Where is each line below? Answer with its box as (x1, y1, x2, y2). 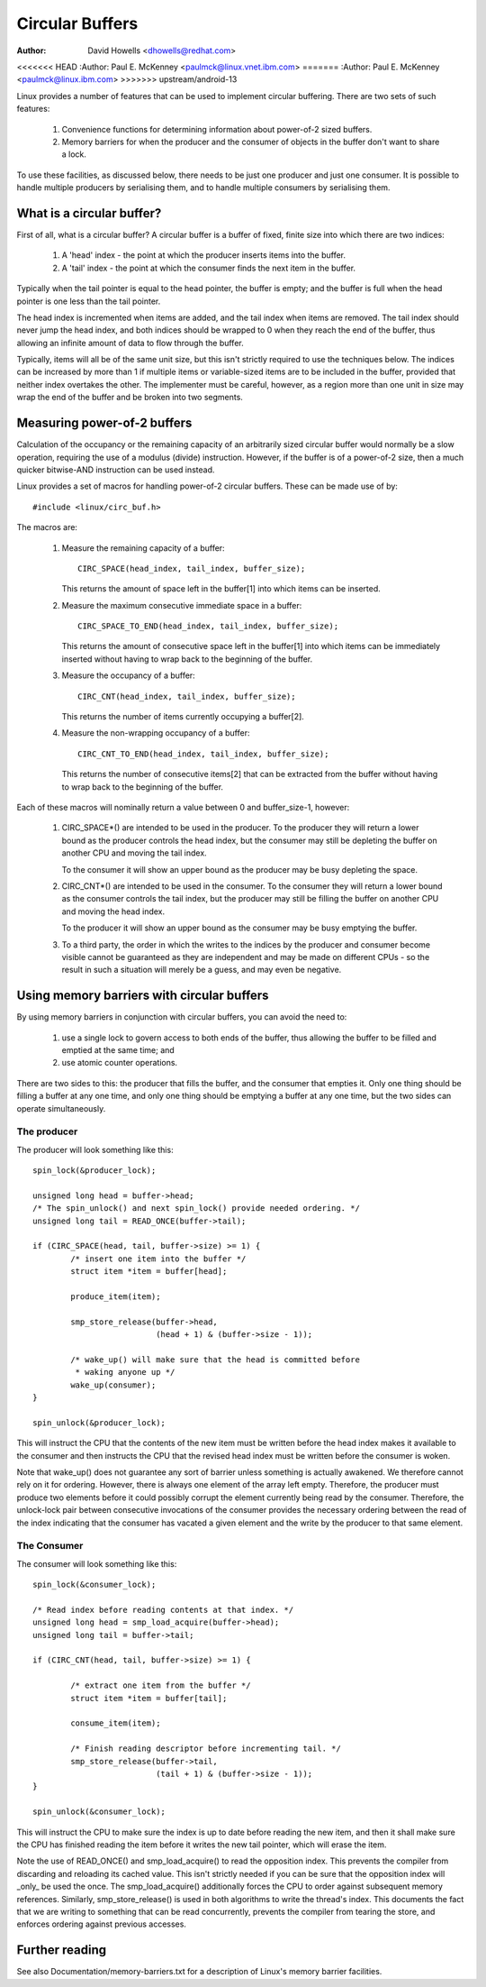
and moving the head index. (61, 906, 166, 917)
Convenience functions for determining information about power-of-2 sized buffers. (61, 124, 373, 134)
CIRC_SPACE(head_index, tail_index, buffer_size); (77, 563, 306, 573)
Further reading (16, 1943, 107, 1958)
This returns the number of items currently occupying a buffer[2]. (61, 711, 305, 722)
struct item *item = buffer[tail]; (70, 1693, 228, 1703)
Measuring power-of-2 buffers (16, 416, 193, 431)
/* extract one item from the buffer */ (70, 1680, 251, 1690)
